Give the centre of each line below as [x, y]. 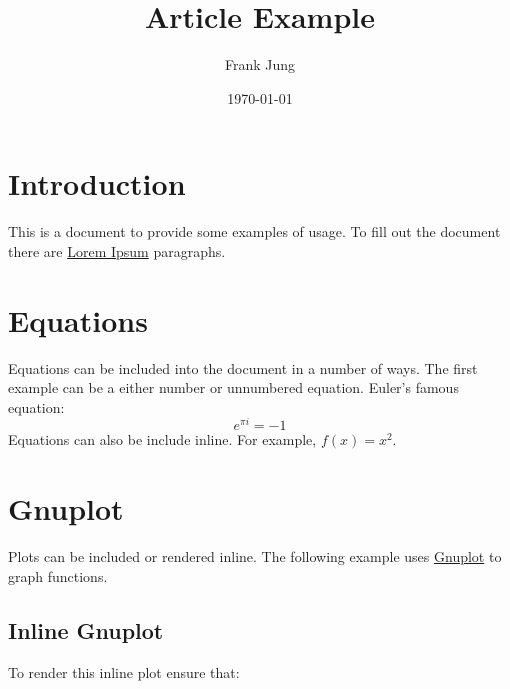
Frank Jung [260, 64]
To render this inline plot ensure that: [124, 671]
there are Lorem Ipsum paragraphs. [117, 250]
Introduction [97, 183]
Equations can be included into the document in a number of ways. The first [243, 367]
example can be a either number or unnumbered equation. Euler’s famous [233, 387]
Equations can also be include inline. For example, [162, 439]
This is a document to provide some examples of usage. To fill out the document [254, 231]
